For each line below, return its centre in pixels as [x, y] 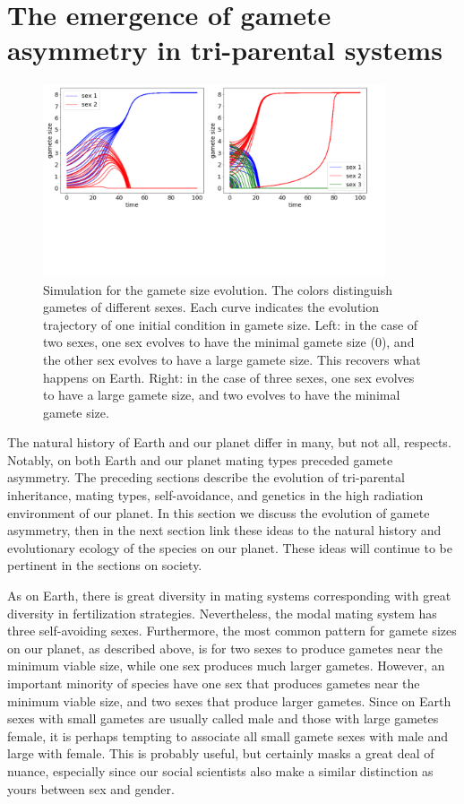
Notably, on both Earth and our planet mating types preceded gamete [200, 459]
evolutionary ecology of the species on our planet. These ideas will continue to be [230, 547]
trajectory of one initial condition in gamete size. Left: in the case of [231, 324]
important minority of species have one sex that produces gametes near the [214, 683]
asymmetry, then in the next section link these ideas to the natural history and [224, 530]
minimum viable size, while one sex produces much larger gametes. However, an [226, 666]
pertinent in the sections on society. [105, 565]
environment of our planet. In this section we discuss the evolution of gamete [219, 512]
